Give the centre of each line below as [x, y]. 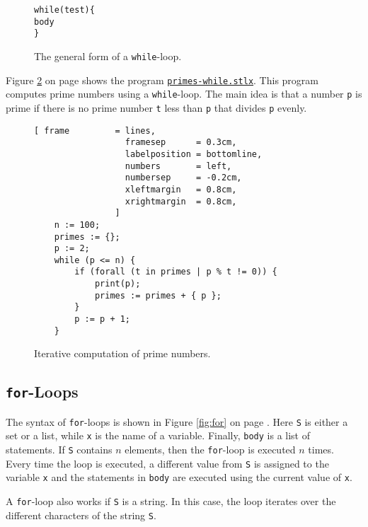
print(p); [117, 284]
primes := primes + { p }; [158, 295]
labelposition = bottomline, [194, 154]
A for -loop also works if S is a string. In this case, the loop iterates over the [171, 501]
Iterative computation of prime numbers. [122, 353]
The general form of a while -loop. [108, 56]
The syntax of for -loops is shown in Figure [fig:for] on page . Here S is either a [177, 421]
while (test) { [64, 10]
